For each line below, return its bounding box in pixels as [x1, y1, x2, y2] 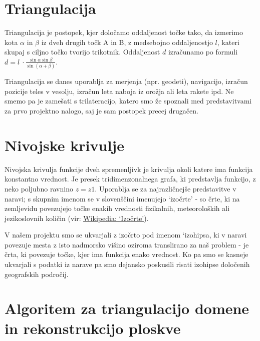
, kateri [217, 36, 239, 47]
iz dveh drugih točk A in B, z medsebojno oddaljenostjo [41, 36, 213, 47]
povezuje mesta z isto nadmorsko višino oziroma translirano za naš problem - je [5, 239, 249, 249]
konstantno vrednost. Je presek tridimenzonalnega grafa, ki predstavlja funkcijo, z [5, 173, 256, 184]
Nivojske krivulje [5, 134, 124, 155]
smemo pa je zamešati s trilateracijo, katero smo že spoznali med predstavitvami [5, 95, 252, 106]
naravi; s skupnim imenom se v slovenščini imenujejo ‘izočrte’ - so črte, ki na [5, 193, 240, 203]
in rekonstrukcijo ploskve [5, 317, 181, 338]
